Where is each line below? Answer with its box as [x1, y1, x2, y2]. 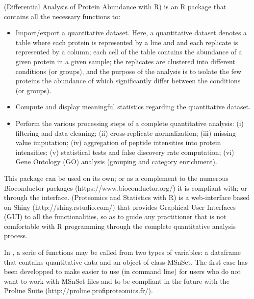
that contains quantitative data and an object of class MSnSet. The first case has [4, 256, 248, 267]
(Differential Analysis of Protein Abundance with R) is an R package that [4, 1, 227, 11]
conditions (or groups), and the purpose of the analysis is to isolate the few [15, 66, 242, 76]
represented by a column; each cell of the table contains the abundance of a [15, 47, 242, 57]
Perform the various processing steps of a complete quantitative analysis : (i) [15, 118, 244, 128]
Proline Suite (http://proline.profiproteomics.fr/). [4, 285, 153, 296]
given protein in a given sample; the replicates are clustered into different [15, 56, 235, 66]
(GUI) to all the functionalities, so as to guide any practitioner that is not [4, 211, 227, 222]
